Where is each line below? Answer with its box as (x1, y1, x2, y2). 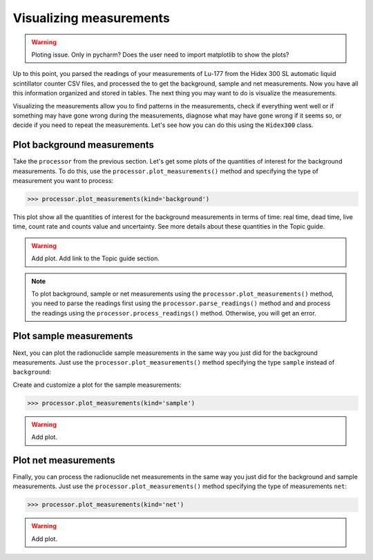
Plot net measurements (12, 454, 115, 466)
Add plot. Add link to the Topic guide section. (31, 254, 160, 262)
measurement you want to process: (12, 176, 114, 184)
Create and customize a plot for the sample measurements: (12, 380, 182, 389)
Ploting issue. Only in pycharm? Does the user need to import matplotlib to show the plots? (31, 50, 289, 59)
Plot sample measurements (12, 330, 133, 342)
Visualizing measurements (12, 10, 171, 26)
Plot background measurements (12, 139, 155, 151)
